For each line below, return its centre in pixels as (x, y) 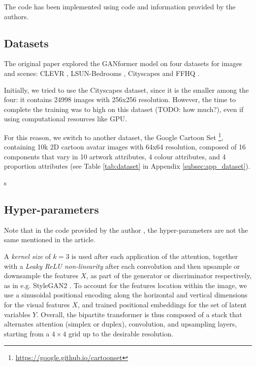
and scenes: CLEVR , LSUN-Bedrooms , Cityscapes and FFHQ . (102, 73)
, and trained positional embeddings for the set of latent (162, 304)
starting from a (27, 333)
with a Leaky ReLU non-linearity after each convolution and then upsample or (122, 266)
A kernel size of (28, 256)
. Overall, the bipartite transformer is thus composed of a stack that (139, 314)
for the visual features (37, 304)
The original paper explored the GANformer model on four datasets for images (123, 63)
